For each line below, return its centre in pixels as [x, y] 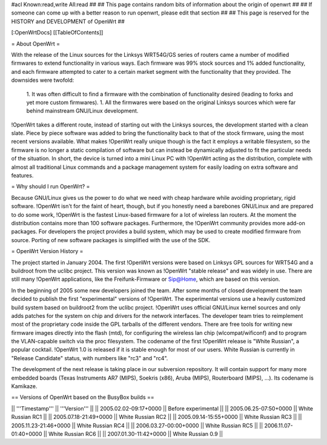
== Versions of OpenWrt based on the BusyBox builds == [83, 397]
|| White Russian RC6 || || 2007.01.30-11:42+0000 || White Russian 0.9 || [133, 433]
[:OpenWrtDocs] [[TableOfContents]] [57, 33]
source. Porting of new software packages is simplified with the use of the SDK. [111, 240]
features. [22, 176]
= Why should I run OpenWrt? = [51, 186]
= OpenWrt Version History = [47, 251]
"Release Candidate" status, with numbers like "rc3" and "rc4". [90, 358]
